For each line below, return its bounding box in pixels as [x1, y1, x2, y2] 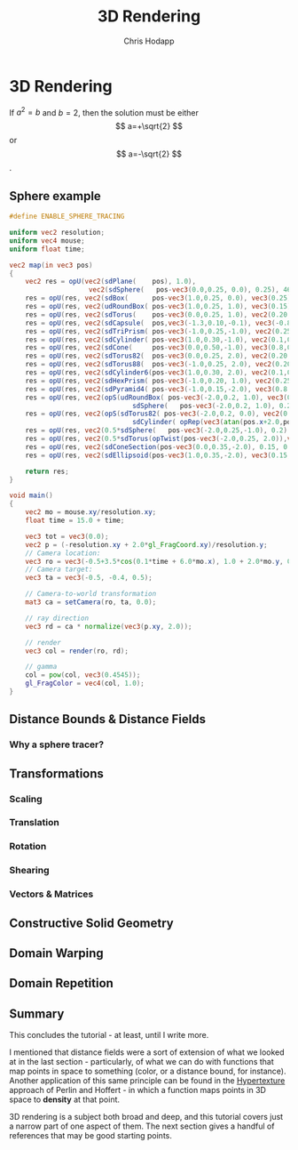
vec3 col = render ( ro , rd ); [25, 647, 129, 655]
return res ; [25, 467, 69, 476]
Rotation [9, 840, 47, 853]
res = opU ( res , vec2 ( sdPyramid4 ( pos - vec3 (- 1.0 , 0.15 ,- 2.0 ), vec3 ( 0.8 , [25, 384, 292, 393]
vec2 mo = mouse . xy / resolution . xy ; [25, 508, 157, 517]
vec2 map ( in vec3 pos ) [9, 261, 93, 269]
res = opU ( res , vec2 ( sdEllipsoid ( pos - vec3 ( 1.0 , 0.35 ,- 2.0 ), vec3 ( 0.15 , [25, 451, 292, 460]
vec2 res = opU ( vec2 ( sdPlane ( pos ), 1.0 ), [25, 277, 197, 286]
